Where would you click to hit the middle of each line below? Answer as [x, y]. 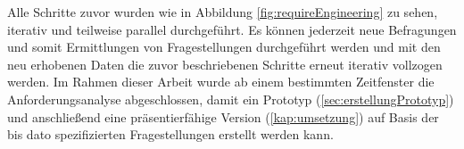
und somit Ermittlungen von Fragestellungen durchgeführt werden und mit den [224, 47]
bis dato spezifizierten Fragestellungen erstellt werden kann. [170, 134]
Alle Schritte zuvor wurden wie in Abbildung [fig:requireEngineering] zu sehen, [223, 12]
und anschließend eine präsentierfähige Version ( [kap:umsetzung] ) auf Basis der [223, 116]
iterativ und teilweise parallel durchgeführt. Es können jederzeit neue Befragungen [232, 29]
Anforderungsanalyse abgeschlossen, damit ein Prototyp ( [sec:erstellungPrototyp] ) [231, 99]
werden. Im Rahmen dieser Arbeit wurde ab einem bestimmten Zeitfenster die [221, 82]
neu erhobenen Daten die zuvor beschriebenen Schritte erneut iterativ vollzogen [225, 64]
